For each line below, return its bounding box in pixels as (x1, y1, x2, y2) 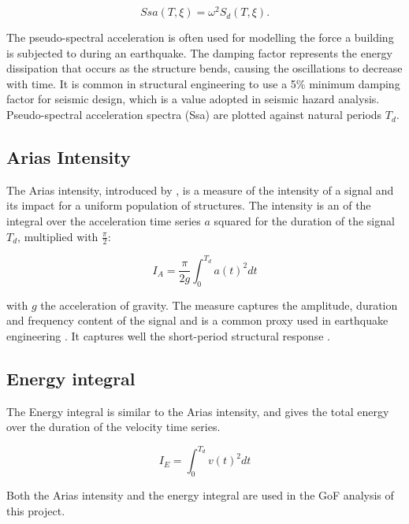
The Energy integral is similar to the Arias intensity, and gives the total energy (6, 403, 389, 419)
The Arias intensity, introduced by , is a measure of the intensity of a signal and (6, 181, 394, 198)
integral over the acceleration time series (6, 213, 201, 229)
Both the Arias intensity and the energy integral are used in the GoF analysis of (6, 487, 394, 504)
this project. (6, 502, 65, 518)
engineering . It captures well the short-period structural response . (6, 327, 330, 344)
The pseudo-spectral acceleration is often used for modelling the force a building (6, 29, 394, 46)
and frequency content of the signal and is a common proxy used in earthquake (6, 312, 389, 329)
